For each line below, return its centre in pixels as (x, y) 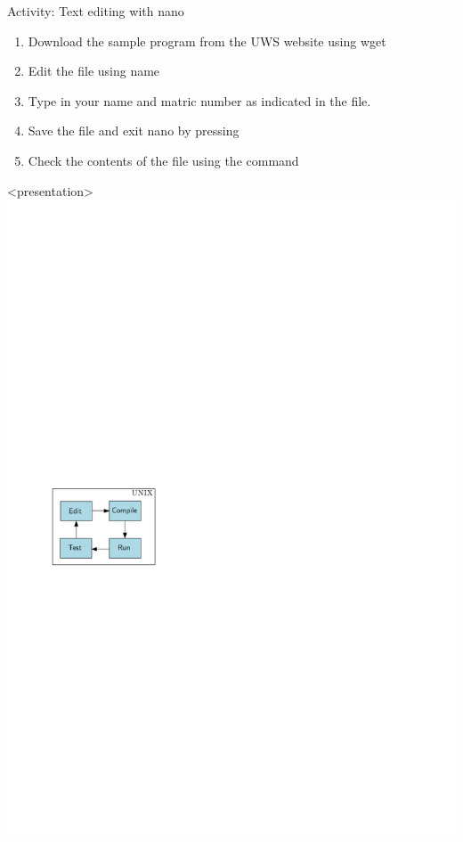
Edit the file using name (94, 71)
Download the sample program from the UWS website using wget (207, 41)
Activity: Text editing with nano (96, 11)
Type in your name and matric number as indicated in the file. (199, 100)
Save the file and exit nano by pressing (134, 131)
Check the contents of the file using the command (163, 160)
